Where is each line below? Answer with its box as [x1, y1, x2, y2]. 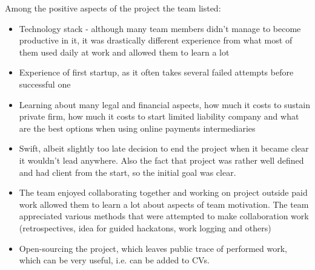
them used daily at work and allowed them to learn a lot [19, 45, 230, 58]
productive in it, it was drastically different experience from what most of [19, 34, 293, 47]
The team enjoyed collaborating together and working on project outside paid [19, 186, 308, 199]
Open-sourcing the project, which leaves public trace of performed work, [19, 242, 287, 254]
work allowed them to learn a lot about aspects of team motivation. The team [19, 198, 309, 210]
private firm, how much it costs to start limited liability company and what [19, 110, 299, 123]
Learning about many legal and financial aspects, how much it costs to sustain [19, 98, 310, 111]
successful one [19, 77, 71, 90]
